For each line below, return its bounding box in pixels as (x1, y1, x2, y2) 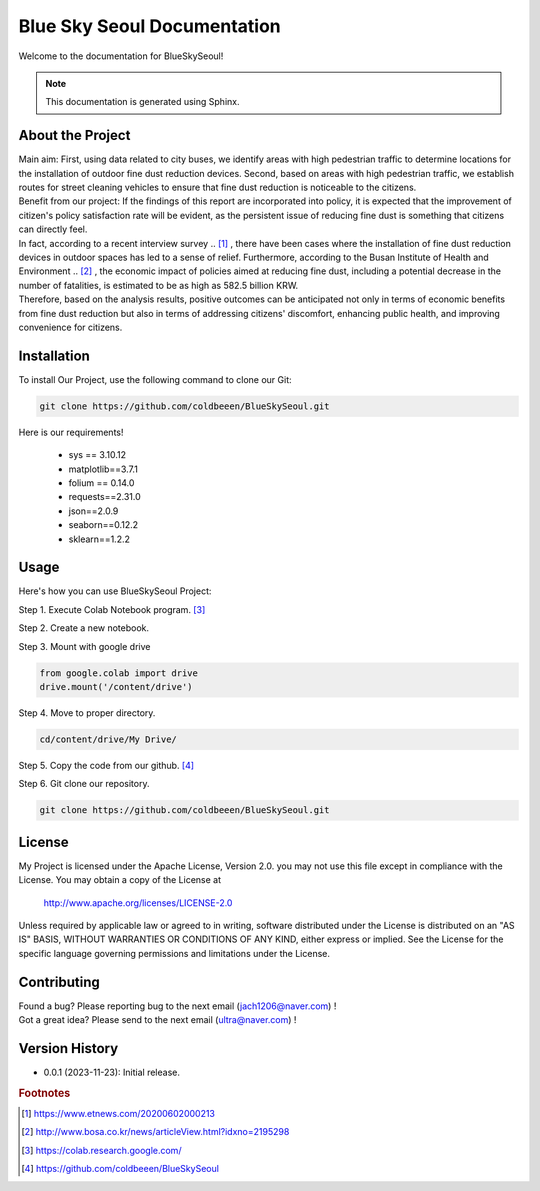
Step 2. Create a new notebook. (18, 622, 150, 634)
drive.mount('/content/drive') (39, 681, 194, 692)
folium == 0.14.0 (68, 476, 135, 489)
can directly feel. (18, 223, 88, 235)
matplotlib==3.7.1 (68, 463, 139, 475)
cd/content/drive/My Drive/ (39, 733, 177, 745)
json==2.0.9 (68, 505, 119, 517)
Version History (18, 1040, 119, 1057)
